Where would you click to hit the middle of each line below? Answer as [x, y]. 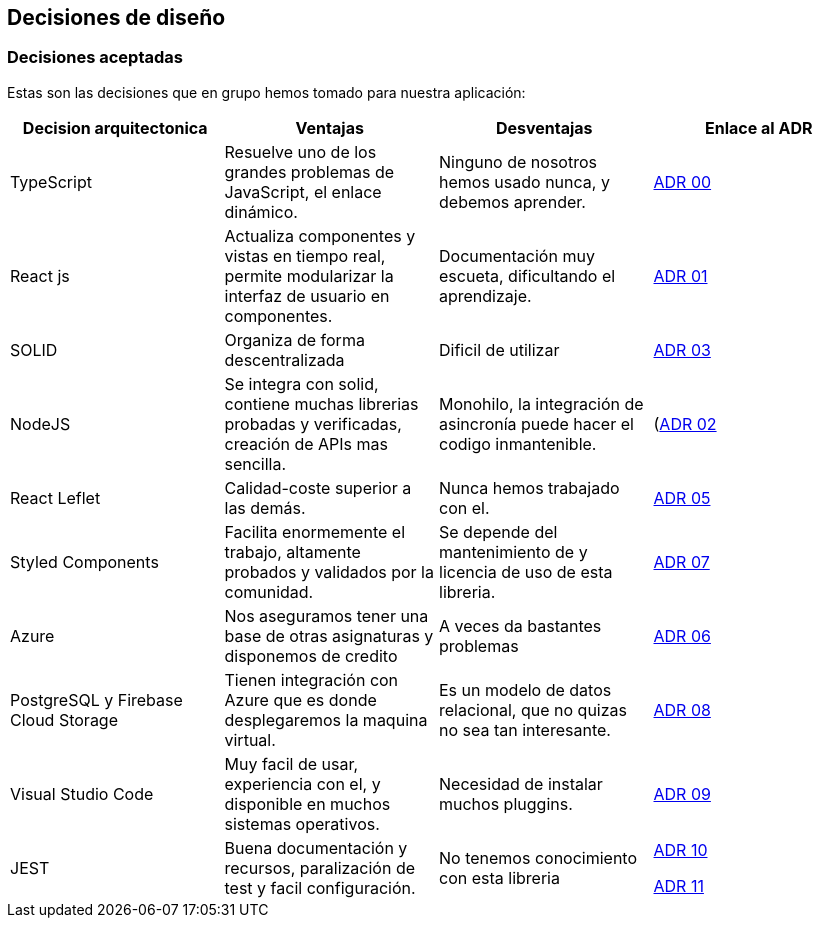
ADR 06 [682, 635]
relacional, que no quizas [533, 709]
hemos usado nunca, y [524, 181]
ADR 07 [681, 561]
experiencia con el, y [302, 783]
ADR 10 [680, 849]
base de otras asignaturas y [329, 635]
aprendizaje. [485, 295]
